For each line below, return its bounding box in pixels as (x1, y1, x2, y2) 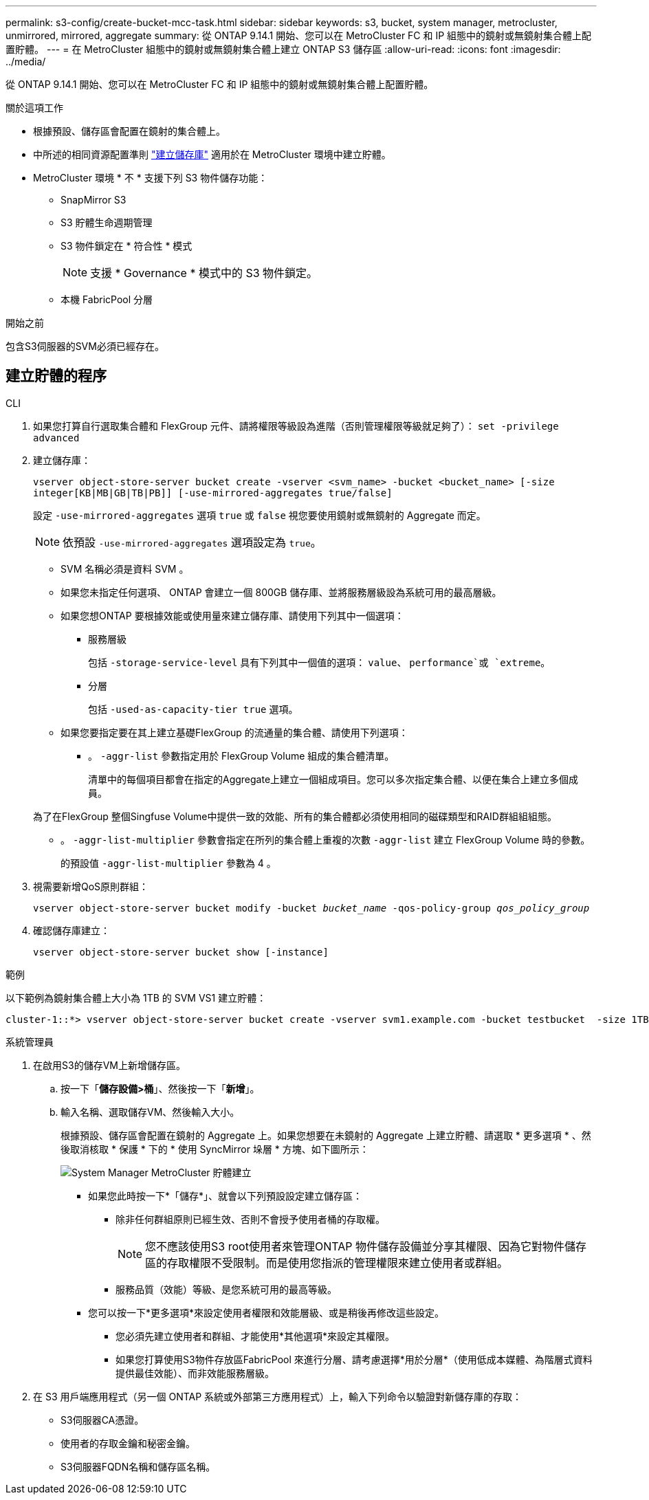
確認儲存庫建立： (33, 924, 110, 936)
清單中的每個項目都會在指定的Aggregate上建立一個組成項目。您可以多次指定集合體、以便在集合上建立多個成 (88, 773, 579, 785)
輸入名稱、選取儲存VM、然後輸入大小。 (60, 1105, 240, 1118)
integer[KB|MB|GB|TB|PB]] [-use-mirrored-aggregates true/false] (33, 487, 393, 498)
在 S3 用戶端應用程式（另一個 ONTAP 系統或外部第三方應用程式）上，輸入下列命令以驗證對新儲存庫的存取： (33, 1390, 522, 1402)
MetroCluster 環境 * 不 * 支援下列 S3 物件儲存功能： (33, 172, 268, 184)
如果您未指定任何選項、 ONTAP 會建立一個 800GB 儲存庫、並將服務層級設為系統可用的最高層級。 (60, 586, 502, 598)
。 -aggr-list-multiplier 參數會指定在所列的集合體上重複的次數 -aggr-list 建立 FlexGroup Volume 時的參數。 (60, 833, 591, 846)
